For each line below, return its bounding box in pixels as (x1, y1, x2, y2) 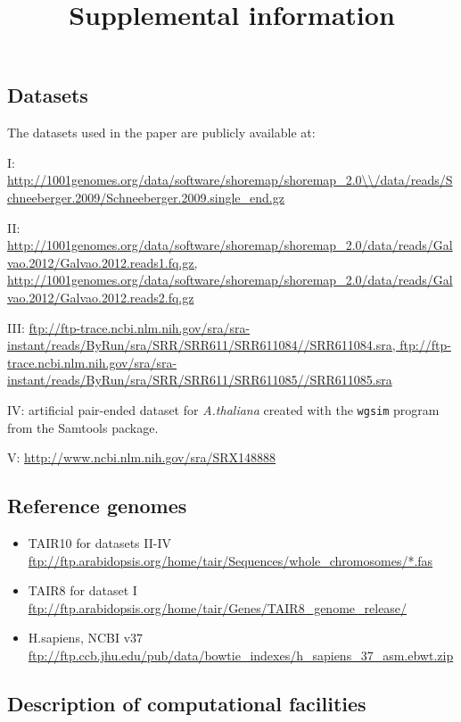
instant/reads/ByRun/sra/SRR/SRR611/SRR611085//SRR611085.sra (7, 370, 392, 389)
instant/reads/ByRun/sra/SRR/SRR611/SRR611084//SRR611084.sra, (7, 336, 396, 354)
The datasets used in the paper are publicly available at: (7, 123, 316, 142)
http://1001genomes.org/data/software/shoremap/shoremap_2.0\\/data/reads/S (7, 170, 453, 189)
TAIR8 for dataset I (28, 581, 137, 600)
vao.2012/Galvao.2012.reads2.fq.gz (7, 287, 194, 306)
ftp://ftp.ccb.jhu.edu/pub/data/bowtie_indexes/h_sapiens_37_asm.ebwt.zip (28, 645, 454, 664)
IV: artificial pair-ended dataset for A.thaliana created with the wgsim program (7, 400, 440, 419)
